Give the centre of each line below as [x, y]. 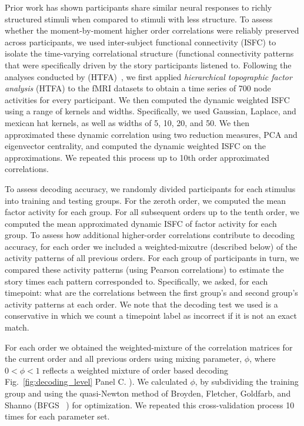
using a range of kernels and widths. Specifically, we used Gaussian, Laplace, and [151, 111]
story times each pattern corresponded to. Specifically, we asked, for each [136, 281]
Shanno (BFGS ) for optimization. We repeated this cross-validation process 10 [150, 404]
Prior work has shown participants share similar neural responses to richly [138, 7]
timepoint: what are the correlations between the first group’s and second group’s [151, 293]
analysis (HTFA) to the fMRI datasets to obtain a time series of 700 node [138, 88]
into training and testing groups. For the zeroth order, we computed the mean [146, 200]
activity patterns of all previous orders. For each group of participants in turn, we [152, 258]
